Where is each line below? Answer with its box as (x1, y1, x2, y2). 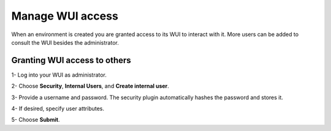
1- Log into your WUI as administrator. (11, 71, 107, 78)
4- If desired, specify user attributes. (11, 105, 104, 113)
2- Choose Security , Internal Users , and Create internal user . (11, 83, 170, 90)
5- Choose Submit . (11, 116, 60, 124)
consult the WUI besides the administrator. (11, 39, 119, 46)
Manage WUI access (11, 9, 119, 23)
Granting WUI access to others (11, 55, 131, 65)
